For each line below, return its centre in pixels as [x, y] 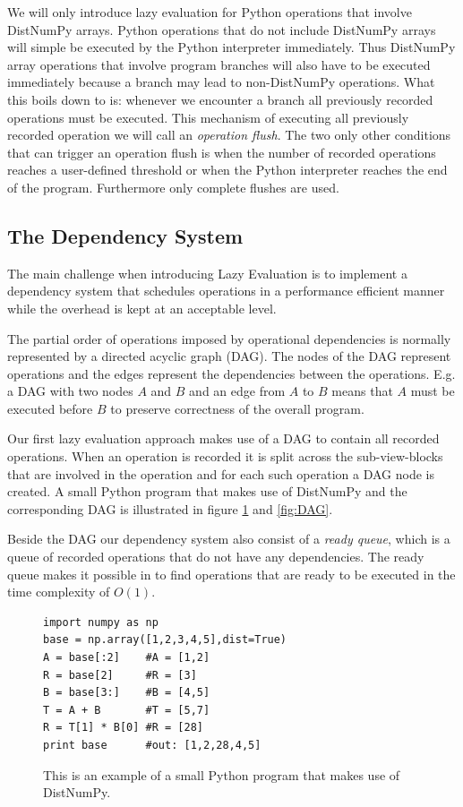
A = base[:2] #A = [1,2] [127, 658]
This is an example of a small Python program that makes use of [222, 774]
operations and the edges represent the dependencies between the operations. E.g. [231, 373]
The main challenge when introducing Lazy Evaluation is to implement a [207, 273]
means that [362, 391]
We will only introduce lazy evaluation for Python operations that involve [210, 12]
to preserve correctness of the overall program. [237, 408]
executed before [50, 408]
